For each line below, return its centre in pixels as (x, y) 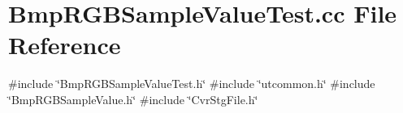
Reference (65, 45)
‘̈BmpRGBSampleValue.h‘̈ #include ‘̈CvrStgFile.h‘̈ (133, 99)
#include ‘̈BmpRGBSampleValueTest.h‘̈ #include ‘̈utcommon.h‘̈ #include (192, 84)
